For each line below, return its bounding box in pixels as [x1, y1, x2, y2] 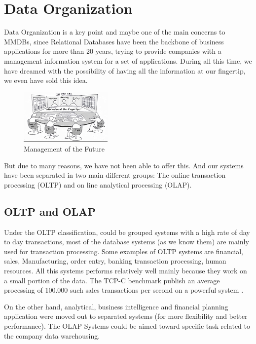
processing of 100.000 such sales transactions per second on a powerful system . [4, 285, 244, 295]
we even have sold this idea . [4, 75, 88, 85]
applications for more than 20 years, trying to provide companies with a [4, 46, 221, 56]
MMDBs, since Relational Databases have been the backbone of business [4, 36, 224, 46]
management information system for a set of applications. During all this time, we [4, 55, 252, 66]
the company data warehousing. [4, 330, 100, 341]
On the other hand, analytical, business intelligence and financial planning [4, 301, 228, 311]
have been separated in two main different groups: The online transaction [4, 170, 226, 180]
